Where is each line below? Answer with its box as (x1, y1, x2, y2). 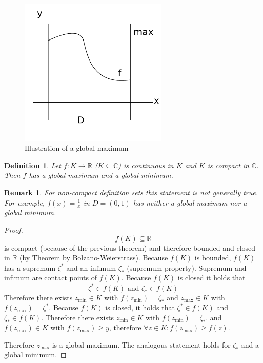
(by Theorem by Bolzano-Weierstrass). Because (19, 252, 168, 263)
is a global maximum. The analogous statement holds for (52, 339, 231, 350)
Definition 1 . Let (4, 159, 61, 170)
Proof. (4, 225, 23, 235)
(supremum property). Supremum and (127, 262, 247, 273)
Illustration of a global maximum (25, 143, 129, 153)
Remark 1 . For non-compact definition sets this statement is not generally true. (4, 187, 258, 198)
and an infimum (66, 262, 116, 273)
